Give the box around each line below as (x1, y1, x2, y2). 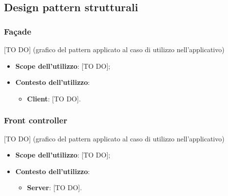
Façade (4, 25, 31, 37)
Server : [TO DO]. (27, 182, 82, 193)
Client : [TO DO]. (27, 93, 81, 103)
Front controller (4, 114, 67, 126)
